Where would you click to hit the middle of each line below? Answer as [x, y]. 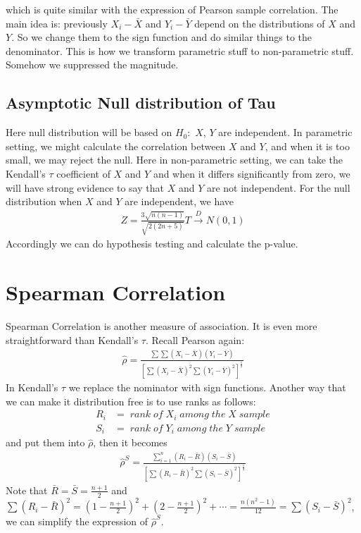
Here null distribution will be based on [89, 132]
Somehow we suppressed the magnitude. [92, 65]
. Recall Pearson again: [195, 339]
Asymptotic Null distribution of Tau [141, 103]
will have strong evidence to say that [85, 187]
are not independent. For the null [278, 187]
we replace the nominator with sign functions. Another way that [207, 387]
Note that [27, 490]
